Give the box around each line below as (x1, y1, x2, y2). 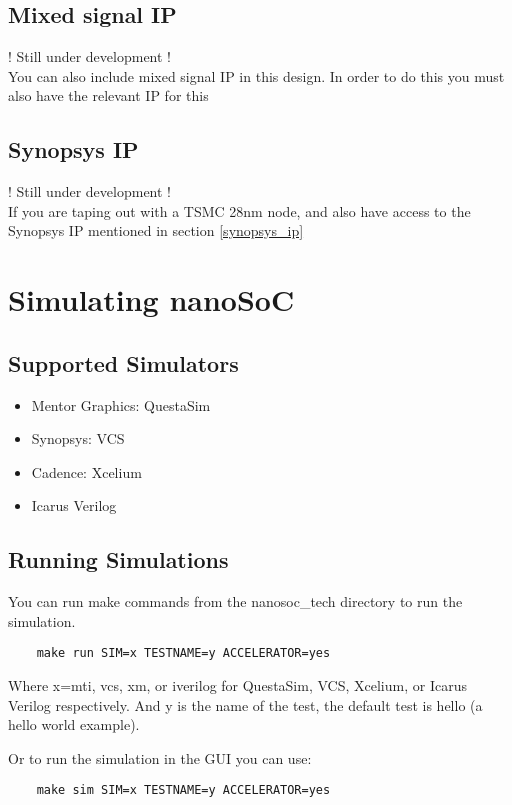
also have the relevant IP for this (8, 85, 209, 106)
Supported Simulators (8, 347, 239, 378)
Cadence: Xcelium (31, 461, 142, 482)
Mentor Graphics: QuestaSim (31, 394, 211, 415)
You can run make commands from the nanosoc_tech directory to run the (8, 591, 463, 612)
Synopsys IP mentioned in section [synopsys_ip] (8, 220, 304, 241)
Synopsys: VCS (31, 428, 125, 449)
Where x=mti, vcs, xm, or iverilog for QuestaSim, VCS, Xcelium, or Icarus (8, 674, 467, 695)
